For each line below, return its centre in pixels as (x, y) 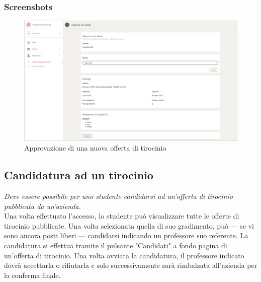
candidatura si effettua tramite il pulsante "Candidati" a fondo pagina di (116, 245)
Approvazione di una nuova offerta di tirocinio (95, 148)
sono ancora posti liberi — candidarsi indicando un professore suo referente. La (126, 235)
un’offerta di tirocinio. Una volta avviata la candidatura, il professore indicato (124, 255)
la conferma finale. (32, 275)
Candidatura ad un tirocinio (79, 175)
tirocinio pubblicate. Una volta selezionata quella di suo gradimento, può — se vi (129, 225)
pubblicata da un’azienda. (42, 206)
